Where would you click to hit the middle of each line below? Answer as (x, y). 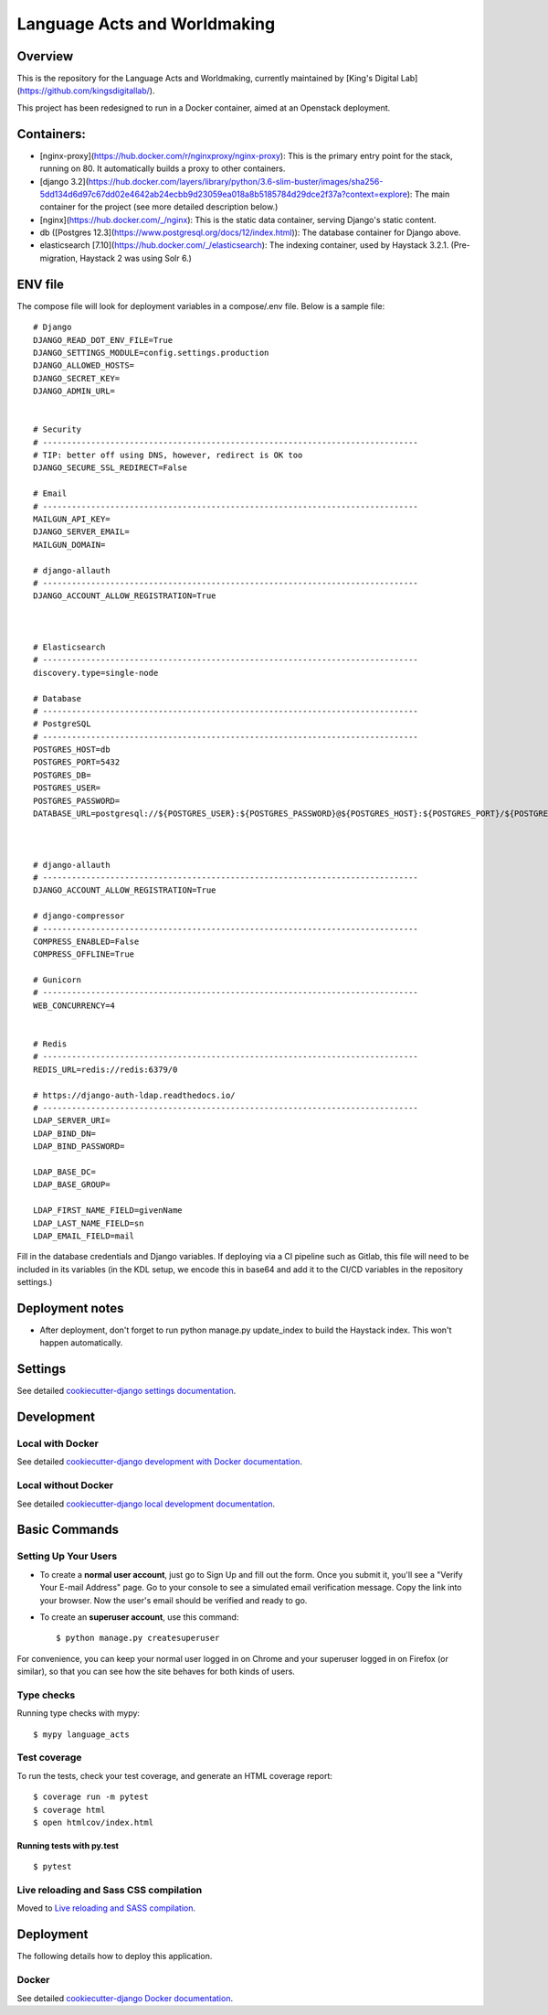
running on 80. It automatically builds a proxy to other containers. (163, 168)
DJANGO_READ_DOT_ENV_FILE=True (103, 340)
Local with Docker (58, 1443)
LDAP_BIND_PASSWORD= (79, 1147)
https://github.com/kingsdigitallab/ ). (87, 91)
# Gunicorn (58, 980)
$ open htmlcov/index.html (94, 1822)
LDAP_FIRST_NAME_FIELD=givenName (108, 1211)
